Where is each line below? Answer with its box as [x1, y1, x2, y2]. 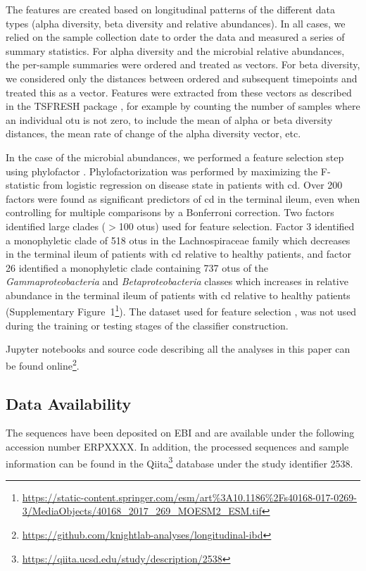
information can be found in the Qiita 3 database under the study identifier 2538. [6, 453, 353, 470]
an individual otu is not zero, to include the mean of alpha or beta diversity [6, 112, 333, 127]
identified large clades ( [6, 218, 106, 233]
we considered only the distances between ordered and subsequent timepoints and [6, 70, 358, 85]
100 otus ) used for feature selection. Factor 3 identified [118, 218, 355, 233]
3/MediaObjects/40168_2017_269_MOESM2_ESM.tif [22, 503, 262, 518]
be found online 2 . [6, 356, 80, 372]
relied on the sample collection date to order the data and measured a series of [6, 30, 345, 44]
